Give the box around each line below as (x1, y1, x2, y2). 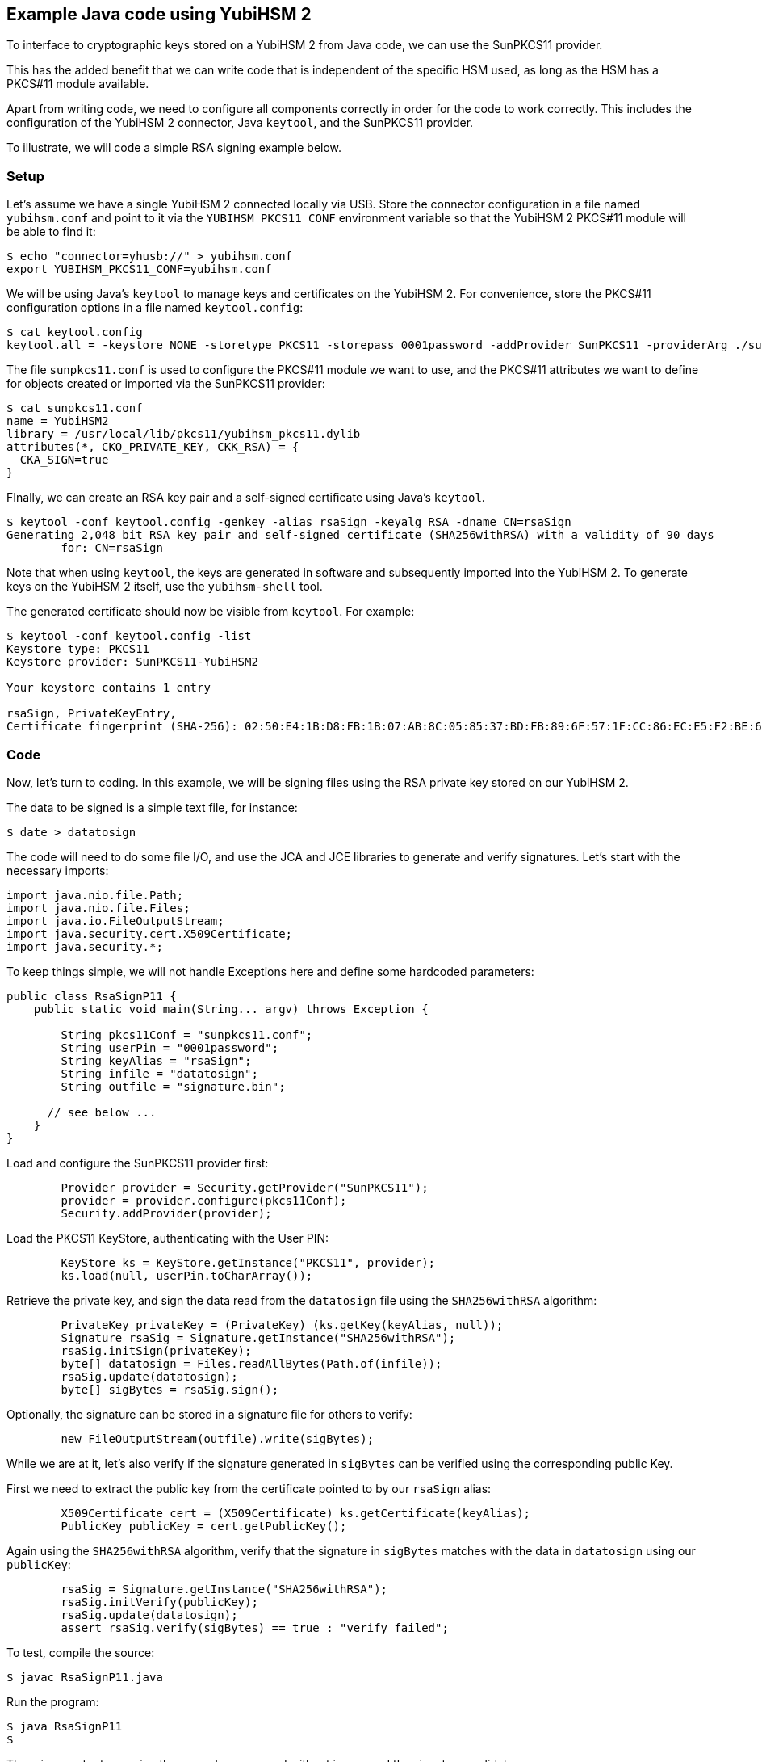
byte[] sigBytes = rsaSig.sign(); (61, 1382, 279, 1396)
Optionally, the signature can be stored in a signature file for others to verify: (6, 1407, 412, 1421)
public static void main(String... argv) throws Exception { (33, 1002, 429, 1016)
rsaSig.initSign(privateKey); (61, 1344, 252, 1357)
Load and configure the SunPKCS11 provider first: (6, 1155, 269, 1170)
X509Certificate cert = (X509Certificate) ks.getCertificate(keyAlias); (61, 1506, 531, 1520)
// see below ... (47, 1105, 157, 1119)
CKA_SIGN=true (19, 453, 109, 467)
